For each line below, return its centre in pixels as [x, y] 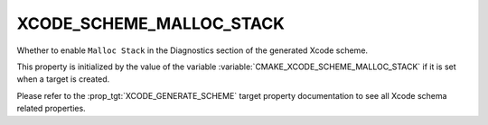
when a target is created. [63, 79]
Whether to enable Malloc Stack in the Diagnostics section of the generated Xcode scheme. [192, 50]
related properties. [51, 109]
